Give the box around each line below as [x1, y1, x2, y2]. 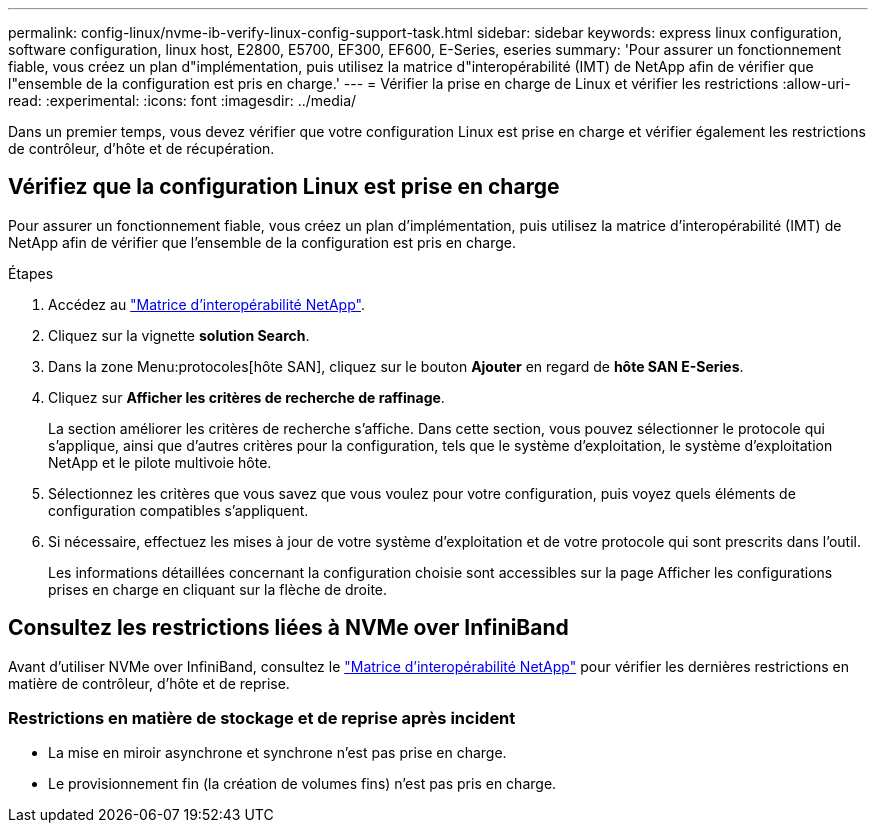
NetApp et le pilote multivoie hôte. [48, 453, 272, 471]
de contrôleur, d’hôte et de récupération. [8, 140, 275, 157]
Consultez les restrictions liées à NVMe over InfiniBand [8, 615, 569, 641]
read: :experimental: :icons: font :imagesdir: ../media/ [8, 92, 357, 109]
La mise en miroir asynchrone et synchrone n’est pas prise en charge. [48, 744, 507, 762]
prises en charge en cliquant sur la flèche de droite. [48, 580, 388, 598]
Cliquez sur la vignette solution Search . [48, 326, 310, 344]
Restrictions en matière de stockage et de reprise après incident [8, 708, 516, 729]
